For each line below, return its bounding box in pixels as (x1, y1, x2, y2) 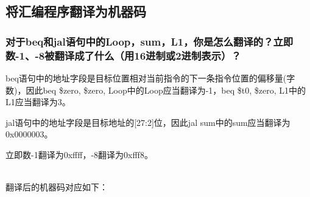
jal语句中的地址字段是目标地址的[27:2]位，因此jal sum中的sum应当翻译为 (5, 116, 291, 128)
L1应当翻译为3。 (5, 95, 71, 108)
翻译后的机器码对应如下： (5, 181, 108, 193)
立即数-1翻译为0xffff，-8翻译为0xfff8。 (5, 148, 153, 161)
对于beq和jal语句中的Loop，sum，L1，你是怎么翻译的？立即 (5, 33, 294, 49)
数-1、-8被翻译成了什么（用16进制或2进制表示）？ (5, 47, 241, 63)
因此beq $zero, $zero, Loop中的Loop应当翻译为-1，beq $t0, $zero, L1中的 (26, 83, 306, 96)
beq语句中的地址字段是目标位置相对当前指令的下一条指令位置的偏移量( (5, 71, 287, 84)
